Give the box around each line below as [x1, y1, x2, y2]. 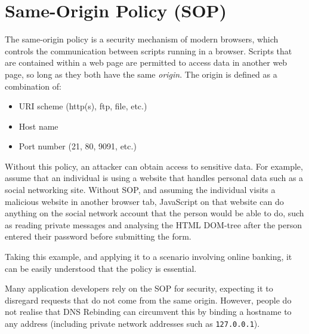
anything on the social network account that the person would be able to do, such [5, 207, 304, 219]
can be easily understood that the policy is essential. [5, 262, 197, 274]
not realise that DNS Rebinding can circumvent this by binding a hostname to [5, 305, 292, 318]
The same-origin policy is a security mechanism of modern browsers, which [5, 33, 279, 45]
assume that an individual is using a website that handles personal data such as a [5, 171, 304, 184]
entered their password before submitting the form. [5, 230, 191, 243]
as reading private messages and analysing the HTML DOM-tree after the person [5, 218, 302, 231]
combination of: [5, 79, 61, 92]
